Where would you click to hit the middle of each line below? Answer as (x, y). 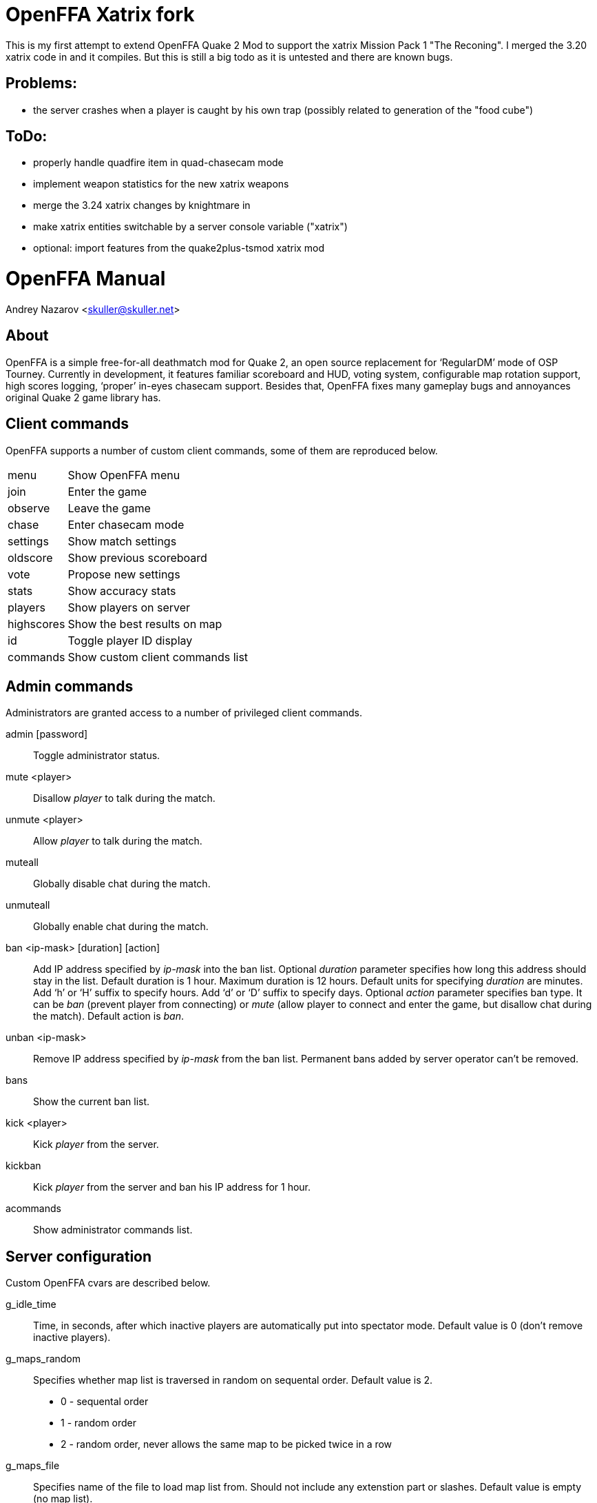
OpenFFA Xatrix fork (100, 14)
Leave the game (109, 508)
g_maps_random (43, 1359)
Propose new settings (124, 574)
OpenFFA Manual (86, 279)
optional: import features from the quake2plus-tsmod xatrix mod (179, 248)
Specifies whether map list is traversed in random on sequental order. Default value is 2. (233, 1380)
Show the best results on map (145, 624)
